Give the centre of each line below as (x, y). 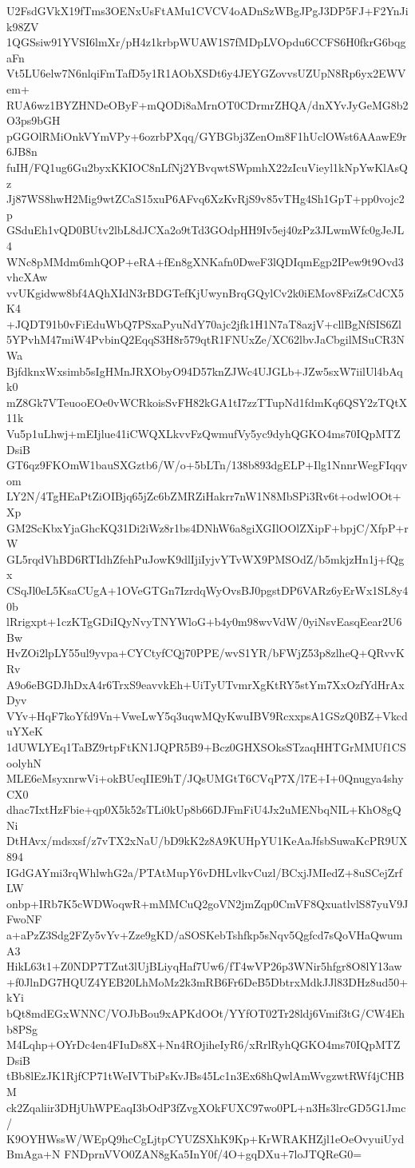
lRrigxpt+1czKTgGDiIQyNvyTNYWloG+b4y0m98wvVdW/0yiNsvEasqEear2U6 (204, 622)
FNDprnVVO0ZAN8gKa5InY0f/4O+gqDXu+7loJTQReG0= (213, 1154)
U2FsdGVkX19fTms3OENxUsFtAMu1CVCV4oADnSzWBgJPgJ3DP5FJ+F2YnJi (207, 10)
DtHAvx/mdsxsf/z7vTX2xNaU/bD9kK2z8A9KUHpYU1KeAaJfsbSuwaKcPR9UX (207, 841)
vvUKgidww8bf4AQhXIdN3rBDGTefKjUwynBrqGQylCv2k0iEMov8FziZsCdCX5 (206, 292)
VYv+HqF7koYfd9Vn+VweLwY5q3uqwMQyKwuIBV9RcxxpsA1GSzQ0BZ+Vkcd (207, 715)
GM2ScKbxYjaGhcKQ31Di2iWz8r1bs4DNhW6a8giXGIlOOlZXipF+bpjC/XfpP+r (207, 527)
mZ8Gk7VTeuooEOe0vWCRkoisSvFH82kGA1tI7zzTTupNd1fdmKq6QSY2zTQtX (207, 402)
